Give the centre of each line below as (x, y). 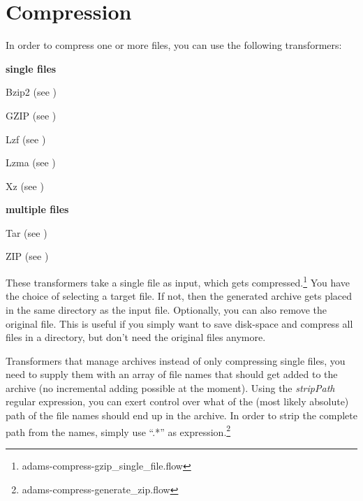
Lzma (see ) (31, 162)
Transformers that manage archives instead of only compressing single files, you (176, 360)
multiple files (37, 209)
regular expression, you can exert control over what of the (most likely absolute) (177, 401)
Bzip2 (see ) (31, 92)
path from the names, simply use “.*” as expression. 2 (118, 430)
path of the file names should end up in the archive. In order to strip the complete (181, 415)
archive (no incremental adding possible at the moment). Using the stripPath (170, 387)
